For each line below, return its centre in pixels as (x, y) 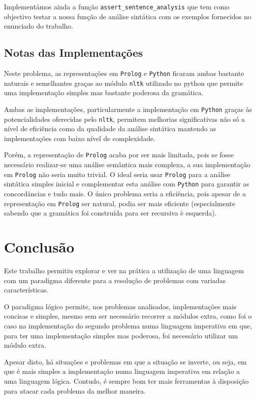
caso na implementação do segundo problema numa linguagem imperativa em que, (128, 325)
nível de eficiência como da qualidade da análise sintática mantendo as (110, 128)
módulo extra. (25, 345)
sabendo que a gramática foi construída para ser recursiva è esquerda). (110, 213)
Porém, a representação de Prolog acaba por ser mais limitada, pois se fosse (119, 155)
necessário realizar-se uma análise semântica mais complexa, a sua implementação (127, 164)
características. (26, 290)
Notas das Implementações (74, 53)
